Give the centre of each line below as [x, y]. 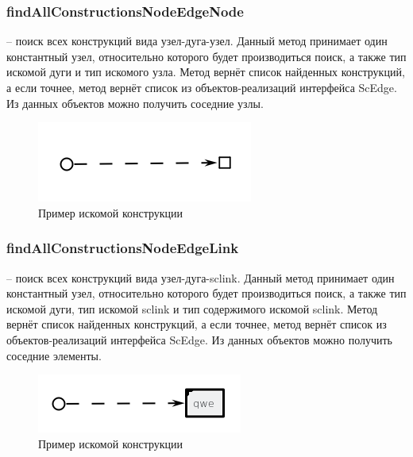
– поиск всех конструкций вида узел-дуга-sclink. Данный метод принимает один [201, 277]
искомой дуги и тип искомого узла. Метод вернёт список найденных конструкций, [206, 72]
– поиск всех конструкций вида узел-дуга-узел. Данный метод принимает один [197, 41]
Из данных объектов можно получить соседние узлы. [135, 103]
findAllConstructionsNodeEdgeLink [123, 248]
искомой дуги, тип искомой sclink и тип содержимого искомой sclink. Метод [192, 308]
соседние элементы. [54, 355]
